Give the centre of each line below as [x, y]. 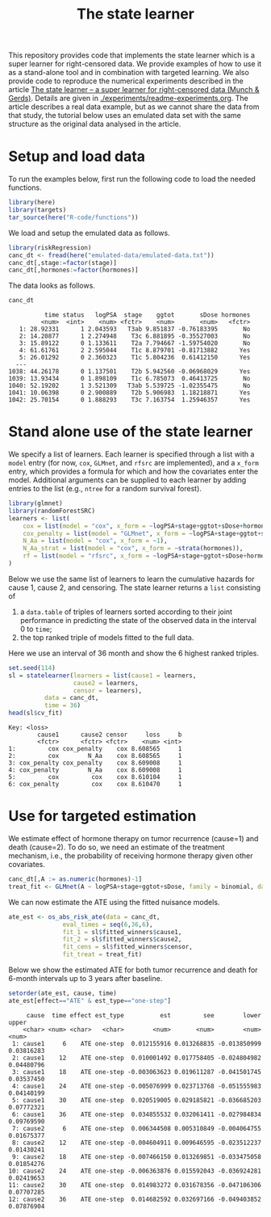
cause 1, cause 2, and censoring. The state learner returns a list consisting [134, 587]
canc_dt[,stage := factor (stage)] [63, 263]
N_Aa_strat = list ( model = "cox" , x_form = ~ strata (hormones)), [133, 549]
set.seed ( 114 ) [32, 667]
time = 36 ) [63, 705]
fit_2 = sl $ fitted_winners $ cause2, [122, 939]
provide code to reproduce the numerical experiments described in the [126, 81]
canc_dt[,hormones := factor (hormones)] [73, 270]
